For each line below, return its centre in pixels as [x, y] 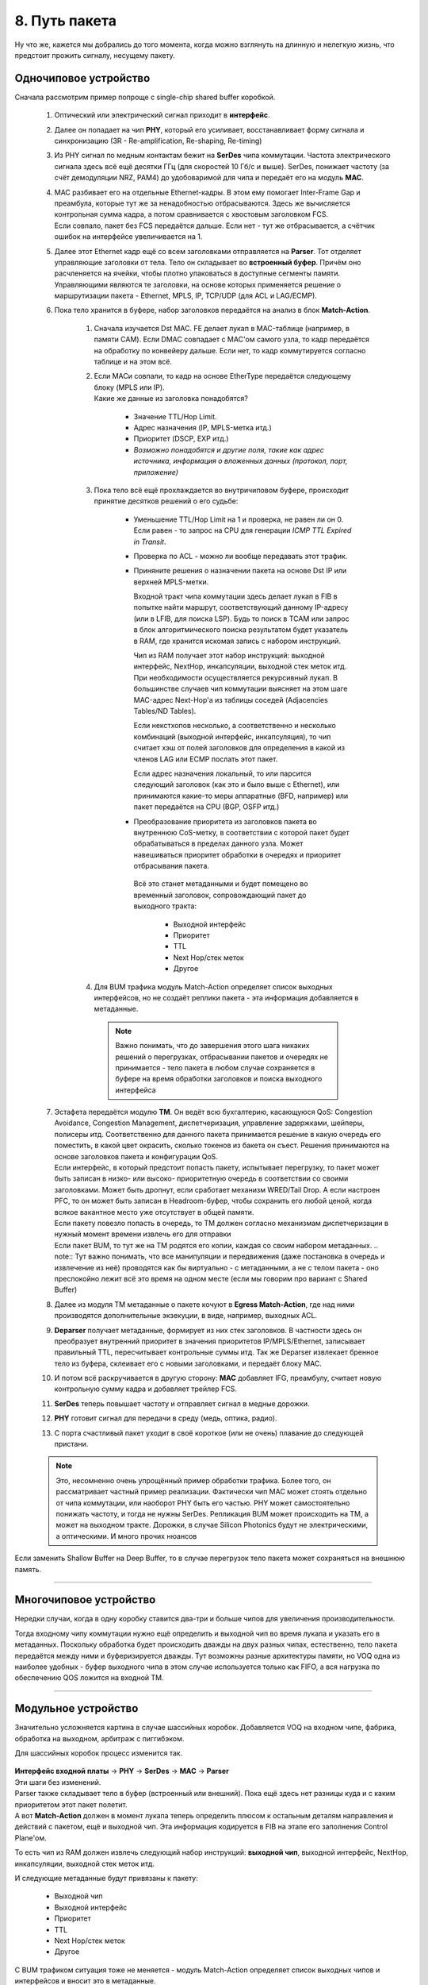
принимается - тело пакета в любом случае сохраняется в [215, 1067]
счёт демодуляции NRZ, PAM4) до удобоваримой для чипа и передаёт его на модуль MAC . [209, 178]
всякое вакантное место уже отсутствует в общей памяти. [154, 1212]
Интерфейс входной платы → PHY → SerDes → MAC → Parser [122, 1771]
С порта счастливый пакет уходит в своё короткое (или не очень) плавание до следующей [209, 1432]
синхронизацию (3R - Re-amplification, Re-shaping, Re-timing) [158, 141]
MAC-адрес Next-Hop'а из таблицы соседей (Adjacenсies [231, 700]
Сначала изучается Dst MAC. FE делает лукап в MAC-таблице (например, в [222, 328]
